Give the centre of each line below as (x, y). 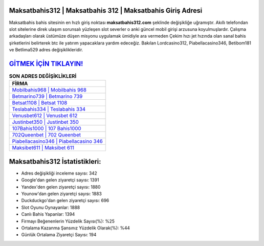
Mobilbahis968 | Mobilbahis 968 (49, 90)
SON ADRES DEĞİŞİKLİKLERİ (43, 76)
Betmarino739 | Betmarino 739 (47, 96)
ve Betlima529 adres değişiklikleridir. (46, 50)
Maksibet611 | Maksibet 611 (43, 148)
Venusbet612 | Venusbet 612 (45, 116)
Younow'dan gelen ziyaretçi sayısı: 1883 (62, 194)
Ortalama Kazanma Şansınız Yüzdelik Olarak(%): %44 (76, 228)
